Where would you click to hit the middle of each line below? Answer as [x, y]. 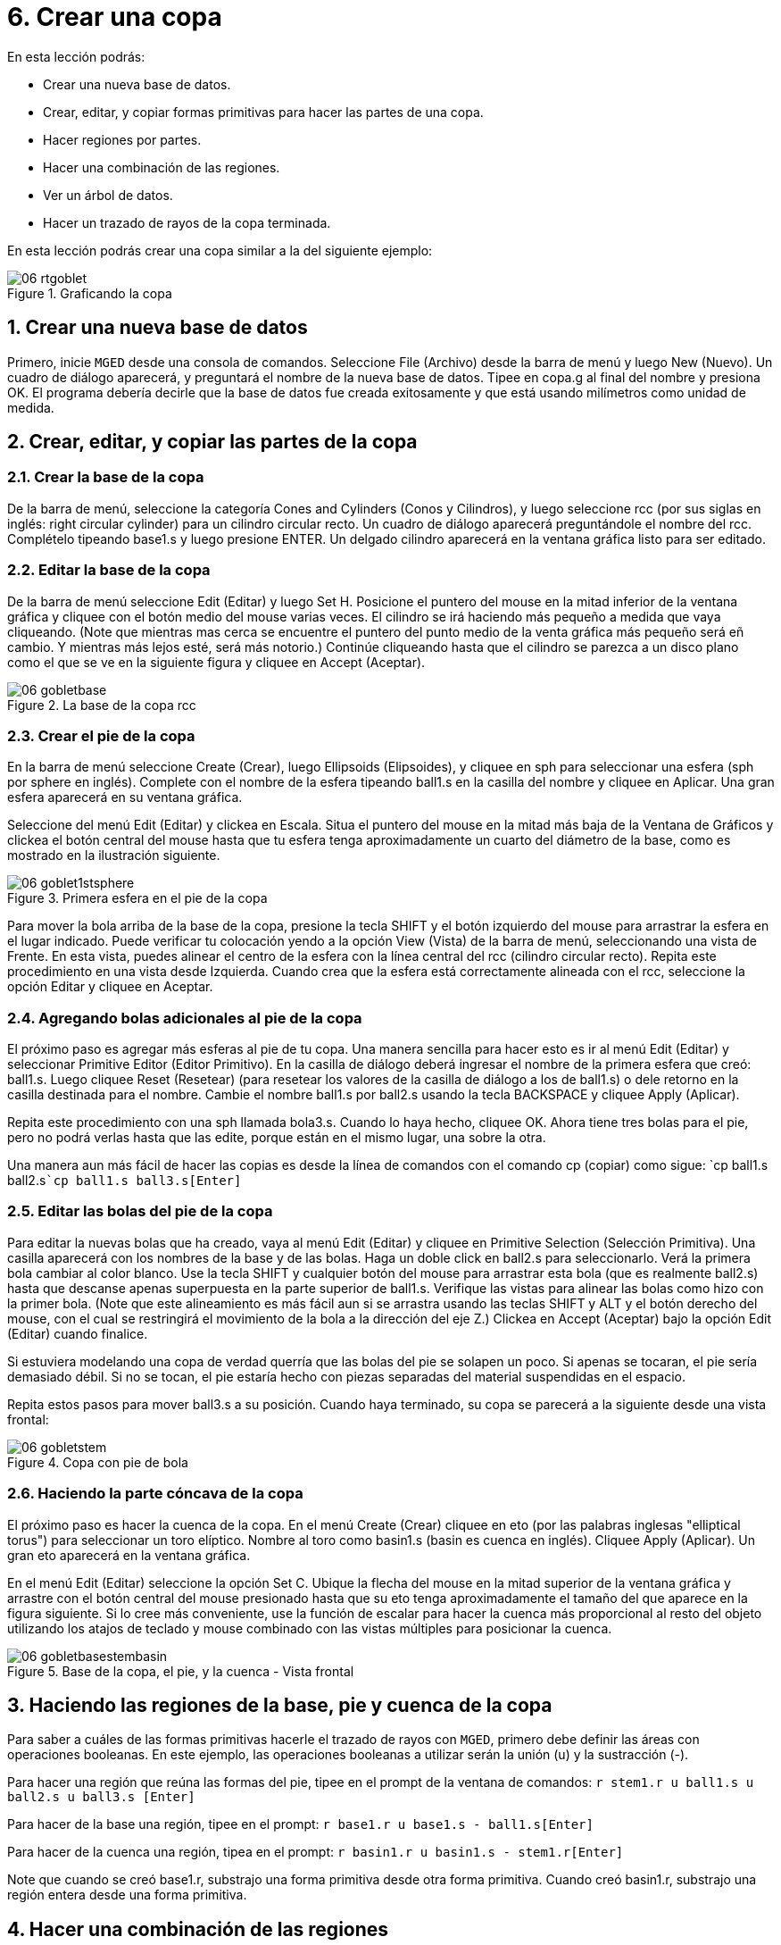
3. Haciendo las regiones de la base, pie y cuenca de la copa [280, 1705]
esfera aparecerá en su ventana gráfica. [125, 797]
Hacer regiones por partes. [122, 139]
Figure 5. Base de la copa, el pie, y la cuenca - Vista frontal [181, 1671]
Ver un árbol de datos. [108, 195]
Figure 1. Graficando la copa [90, 293]
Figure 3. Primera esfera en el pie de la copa [137, 898]
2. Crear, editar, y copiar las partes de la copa [212, 442]
